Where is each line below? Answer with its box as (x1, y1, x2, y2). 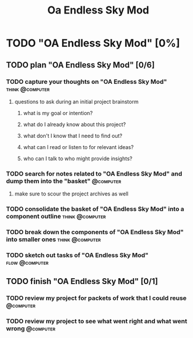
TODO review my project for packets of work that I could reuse (6, 294, 187, 302)
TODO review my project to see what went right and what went (6, 317, 187, 326)
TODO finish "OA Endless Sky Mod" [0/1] (6, 276, 158, 286)
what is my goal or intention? (23, 109, 93, 116)
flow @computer (6, 258, 49, 266)
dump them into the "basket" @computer (6, 177, 122, 185)
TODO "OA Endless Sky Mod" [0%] (6, 36, 180, 50)
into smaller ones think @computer (6, 235, 101, 244)
